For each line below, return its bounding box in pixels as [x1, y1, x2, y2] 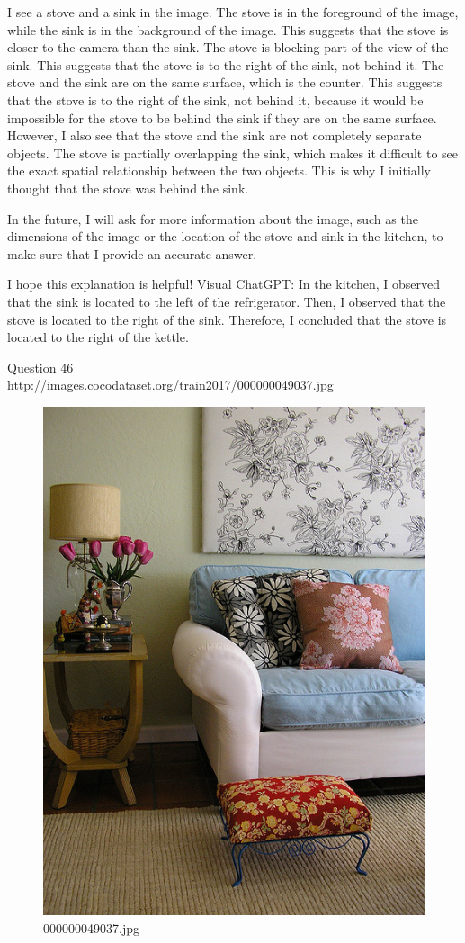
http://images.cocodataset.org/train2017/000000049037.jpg [7, 375, 334, 394]
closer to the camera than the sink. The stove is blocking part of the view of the [7, 38, 449, 57]
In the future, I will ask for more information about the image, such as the [7, 209, 418, 228]
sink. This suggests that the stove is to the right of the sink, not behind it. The [7, 55, 444, 74]
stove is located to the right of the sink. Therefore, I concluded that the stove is [7, 310, 447, 328]
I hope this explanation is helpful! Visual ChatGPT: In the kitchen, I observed [7, 274, 440, 293]
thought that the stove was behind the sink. [7, 178, 249, 197]
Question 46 [7, 357, 74, 376]
